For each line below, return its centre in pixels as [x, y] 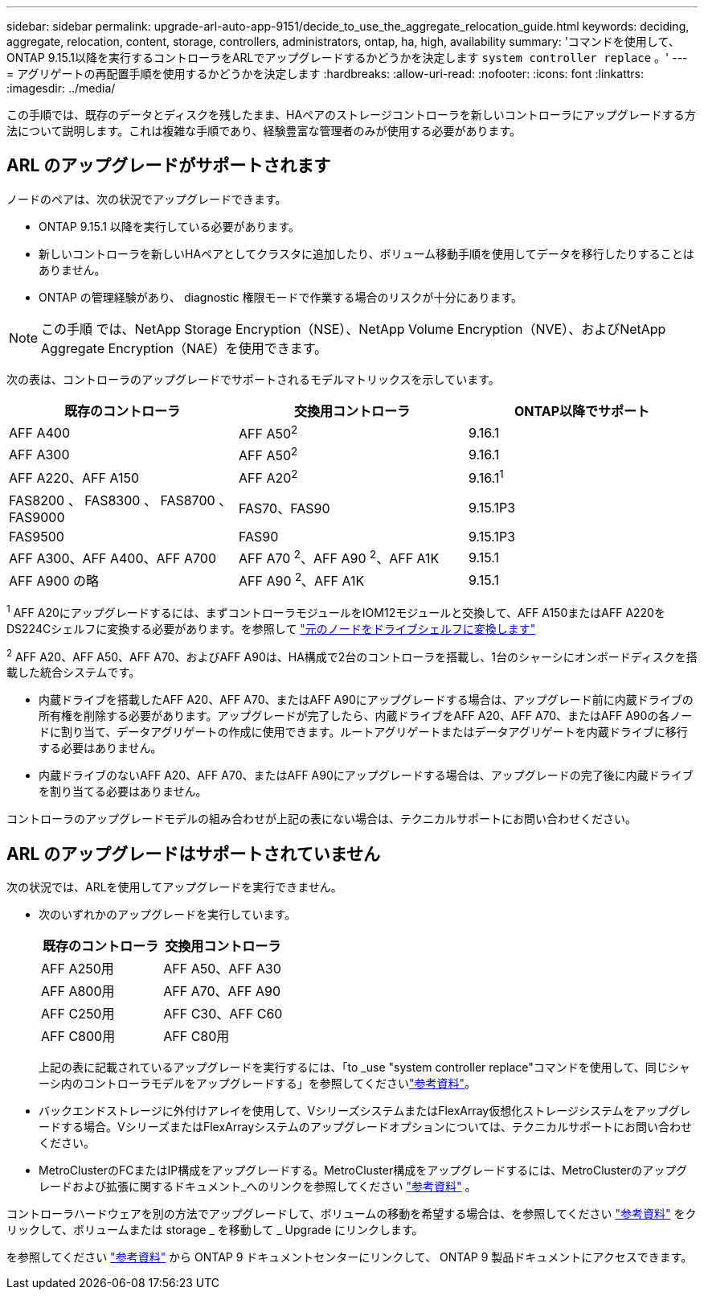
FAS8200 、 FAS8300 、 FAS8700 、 [121, 500]
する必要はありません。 [100, 748]
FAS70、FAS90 [284, 508]
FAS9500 [37, 536]
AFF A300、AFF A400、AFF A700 [113, 558]
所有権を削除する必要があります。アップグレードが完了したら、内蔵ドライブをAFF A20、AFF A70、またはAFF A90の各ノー [366, 716]
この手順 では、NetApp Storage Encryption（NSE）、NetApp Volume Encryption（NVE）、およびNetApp [354, 329]
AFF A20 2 [268, 477]
